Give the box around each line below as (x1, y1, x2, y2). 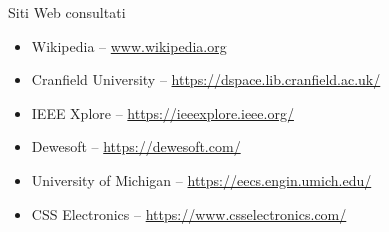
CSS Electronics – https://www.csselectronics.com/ (31, 203, 347, 224)
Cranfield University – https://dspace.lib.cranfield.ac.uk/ (31, 69, 381, 90)
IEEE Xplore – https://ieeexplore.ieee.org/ (31, 102, 294, 123)
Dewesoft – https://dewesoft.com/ (31, 136, 241, 157)
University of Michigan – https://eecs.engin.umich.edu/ (31, 169, 372, 190)
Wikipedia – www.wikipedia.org (31, 35, 227, 56)
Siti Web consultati (8, 2, 126, 22)
